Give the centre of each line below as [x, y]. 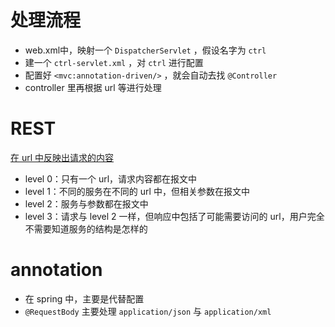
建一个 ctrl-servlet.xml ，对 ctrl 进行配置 [114, 62]
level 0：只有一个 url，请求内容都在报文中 [111, 178]
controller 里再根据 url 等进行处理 [93, 87]
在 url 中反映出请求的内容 [62, 157]
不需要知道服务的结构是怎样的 [86, 228]
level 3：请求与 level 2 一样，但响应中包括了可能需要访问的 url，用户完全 [174, 216]
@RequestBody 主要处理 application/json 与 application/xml [148, 311]
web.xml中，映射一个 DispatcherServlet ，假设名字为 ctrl [145, 50]
